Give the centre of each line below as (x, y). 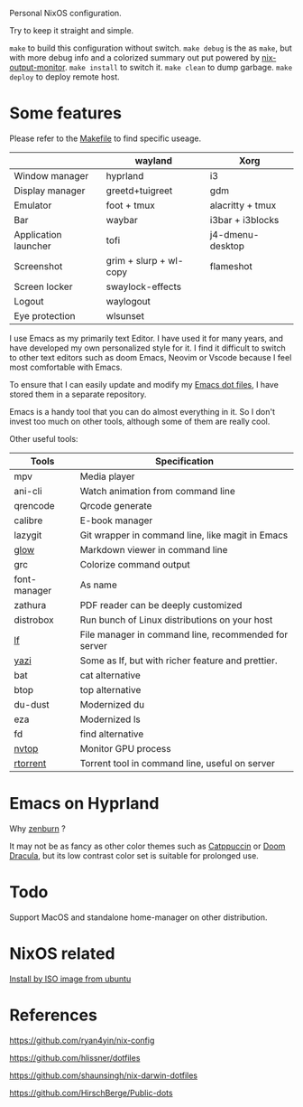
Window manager (51, 175)
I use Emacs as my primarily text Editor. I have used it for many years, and (147, 338)
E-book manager (116, 521)
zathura (30, 605)
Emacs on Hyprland (84, 804)
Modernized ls (110, 719)
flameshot (231, 266)
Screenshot (38, 266)
